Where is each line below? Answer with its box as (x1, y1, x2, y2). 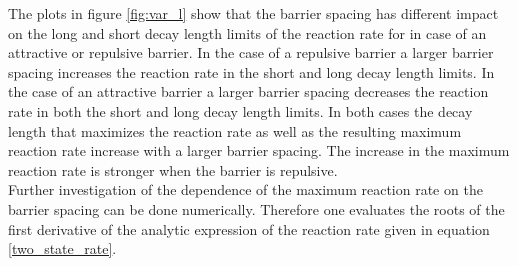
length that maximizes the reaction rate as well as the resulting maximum (8, 120, 462, 141)
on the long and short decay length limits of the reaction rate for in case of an (8, 22, 487, 43)
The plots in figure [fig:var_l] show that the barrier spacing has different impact (8, 3, 499, 23)
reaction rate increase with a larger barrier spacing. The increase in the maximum (8, 140, 510, 161)
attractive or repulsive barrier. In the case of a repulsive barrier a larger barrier (8, 42, 494, 63)
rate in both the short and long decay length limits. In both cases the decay (8, 100, 473, 121)
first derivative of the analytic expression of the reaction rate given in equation (8, 218, 490, 239)
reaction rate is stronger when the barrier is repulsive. (8, 159, 338, 180)
